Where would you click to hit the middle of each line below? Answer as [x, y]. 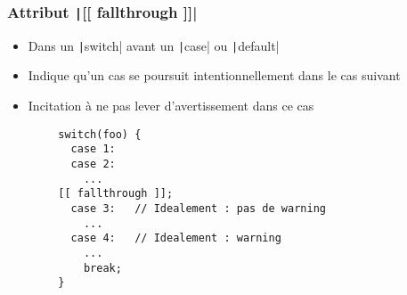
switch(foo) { [100, 134]
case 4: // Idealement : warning [176, 238]
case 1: [93, 149]
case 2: [93, 164]
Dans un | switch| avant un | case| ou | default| [154, 45]
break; [102, 268]
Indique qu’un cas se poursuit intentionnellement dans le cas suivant [214, 75]
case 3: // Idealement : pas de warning [198, 208]
